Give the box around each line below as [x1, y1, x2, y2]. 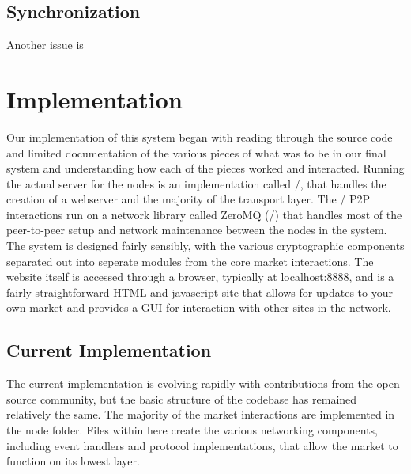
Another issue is [6, 36, 84, 53]
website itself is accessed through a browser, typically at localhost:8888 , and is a [6, 268, 394, 285]
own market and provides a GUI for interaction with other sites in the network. [6, 299, 391, 316]
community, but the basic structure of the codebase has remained [40, 390, 357, 407]
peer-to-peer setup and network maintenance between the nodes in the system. [6, 222, 387, 238]
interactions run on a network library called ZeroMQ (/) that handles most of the [6, 206, 402, 222]
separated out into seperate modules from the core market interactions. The [6, 252, 374, 269]
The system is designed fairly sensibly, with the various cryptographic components [6, 237, 405, 254]
